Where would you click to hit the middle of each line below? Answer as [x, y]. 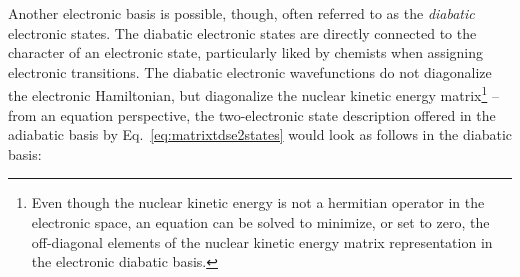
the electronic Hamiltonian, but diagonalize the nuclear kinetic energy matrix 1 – [253, 94]
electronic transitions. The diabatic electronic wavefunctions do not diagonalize [250, 71]
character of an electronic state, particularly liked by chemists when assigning [246, 52]
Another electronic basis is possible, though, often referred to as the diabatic [241, 13]
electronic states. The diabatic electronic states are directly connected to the [242, 32]
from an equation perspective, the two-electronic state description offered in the [252, 114]
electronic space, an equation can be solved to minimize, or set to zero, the [260, 222]
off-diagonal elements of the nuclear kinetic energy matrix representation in [262, 241]
